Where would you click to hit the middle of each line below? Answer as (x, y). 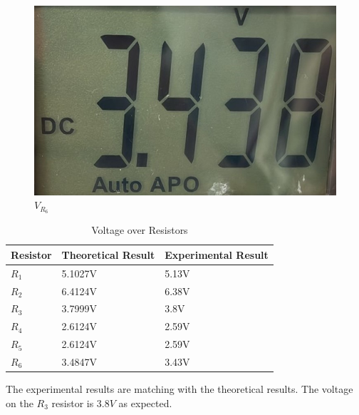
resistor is (73, 403)
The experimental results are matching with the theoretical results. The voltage (179, 388)
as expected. (145, 403)
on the (20, 403)
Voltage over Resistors (140, 230)
